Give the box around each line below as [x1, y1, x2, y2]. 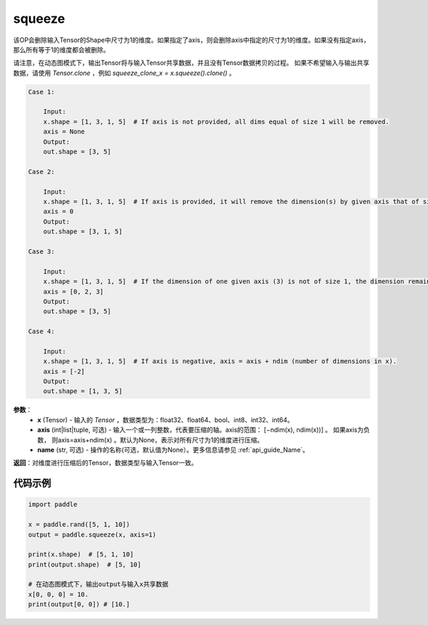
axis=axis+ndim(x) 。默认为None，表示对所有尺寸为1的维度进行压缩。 [57, 435, 264, 444]
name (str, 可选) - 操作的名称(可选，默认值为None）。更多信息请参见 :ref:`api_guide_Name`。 [37, 445, 310, 454]
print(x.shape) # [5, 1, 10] [28, 550, 134, 559]
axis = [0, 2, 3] [43, 288, 104, 295]
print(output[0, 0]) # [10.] [28, 600, 131, 609]
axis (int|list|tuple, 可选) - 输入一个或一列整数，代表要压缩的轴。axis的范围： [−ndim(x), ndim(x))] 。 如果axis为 [37, 425, 364, 435]
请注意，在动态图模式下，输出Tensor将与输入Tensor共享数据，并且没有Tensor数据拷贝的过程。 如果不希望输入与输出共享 [13, 59, 370, 67]
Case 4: [28, 327, 55, 335]
